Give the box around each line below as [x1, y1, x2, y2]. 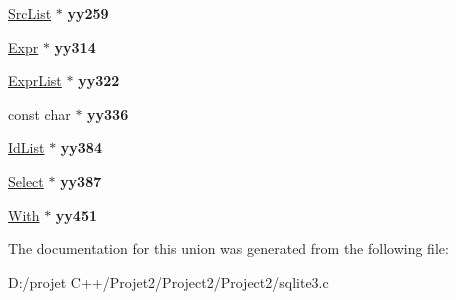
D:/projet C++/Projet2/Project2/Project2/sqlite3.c [8, 271, 329, 292]
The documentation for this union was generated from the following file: [8, 238, 449, 259]
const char [8, 103, 71, 124]
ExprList [8, 70, 62, 91]
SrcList [8, 3, 52, 23]
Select [8, 170, 44, 191]
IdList [8, 137, 45, 158]
